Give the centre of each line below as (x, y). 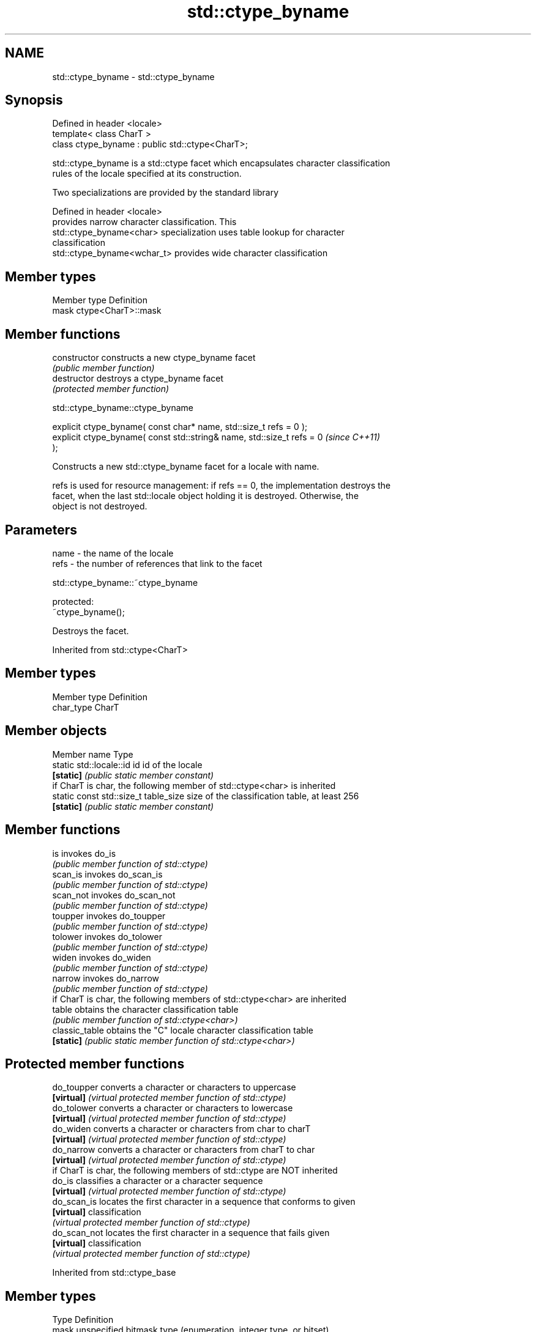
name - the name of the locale (113, 553)
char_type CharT (86, 707)
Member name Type (93, 754)
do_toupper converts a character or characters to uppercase (174, 1087)
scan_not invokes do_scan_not (114, 895)
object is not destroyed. (100, 506)
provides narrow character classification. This (144, 222)
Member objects (56, 731)
